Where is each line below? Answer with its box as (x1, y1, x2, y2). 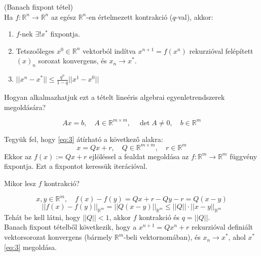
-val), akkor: (175, 11, 213, 22)
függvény (230, 151, 257, 161)
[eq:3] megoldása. (4, 241, 57, 252)
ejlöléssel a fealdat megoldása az (89, 151, 189, 161)
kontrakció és (139, 211, 180, 222)
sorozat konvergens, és (38, 55, 107, 66)
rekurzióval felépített (189, 45, 253, 56)
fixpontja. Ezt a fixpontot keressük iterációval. (4, 161, 147, 171)
